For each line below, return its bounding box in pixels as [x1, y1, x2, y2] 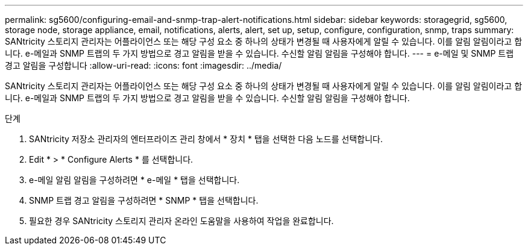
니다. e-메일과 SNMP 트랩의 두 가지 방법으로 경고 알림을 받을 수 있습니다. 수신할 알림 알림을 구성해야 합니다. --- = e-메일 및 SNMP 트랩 [5, 48, 514, 58]
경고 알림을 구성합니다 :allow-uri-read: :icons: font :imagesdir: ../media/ [5, 60, 282, 70]
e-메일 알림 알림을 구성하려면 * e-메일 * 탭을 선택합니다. [29, 175, 240, 185]
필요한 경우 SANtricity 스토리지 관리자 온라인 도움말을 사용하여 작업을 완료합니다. [29, 216, 334, 226]
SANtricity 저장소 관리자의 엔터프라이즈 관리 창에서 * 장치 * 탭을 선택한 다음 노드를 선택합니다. [29, 134, 383, 144]
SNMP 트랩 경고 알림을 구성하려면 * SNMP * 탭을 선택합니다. [29, 195, 259, 205]
